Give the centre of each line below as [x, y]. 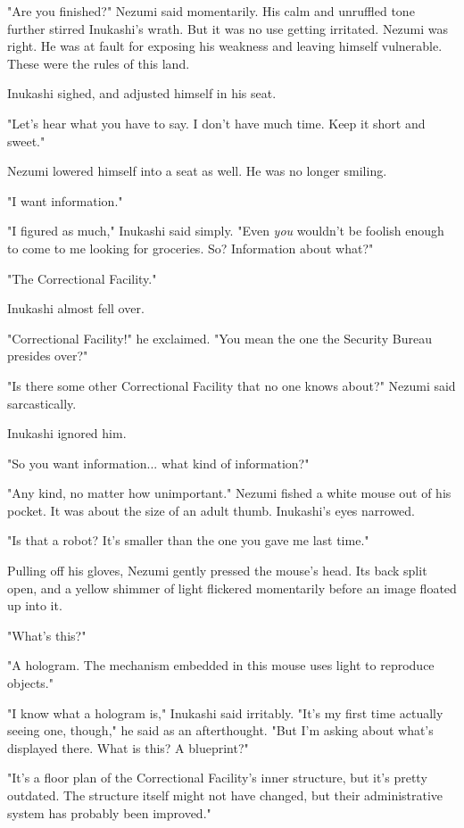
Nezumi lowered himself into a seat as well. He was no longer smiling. [197, 171]
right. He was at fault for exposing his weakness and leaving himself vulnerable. [225, 46]
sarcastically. [42, 403]
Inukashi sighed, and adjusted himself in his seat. [142, 93]
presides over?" [48, 356]
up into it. [35, 605]
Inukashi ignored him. [67, 433]
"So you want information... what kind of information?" [158, 463]
